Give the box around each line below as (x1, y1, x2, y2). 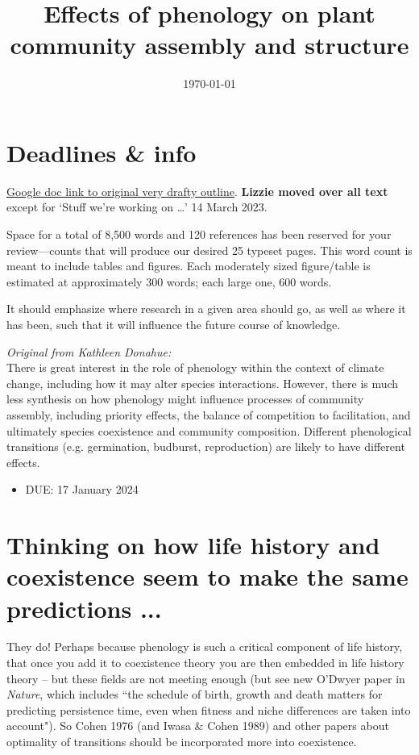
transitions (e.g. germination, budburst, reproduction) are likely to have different (6, 438, 405, 455)
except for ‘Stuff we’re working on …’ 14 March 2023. (6, 198, 268, 215)
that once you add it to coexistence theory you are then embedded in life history (6, 654, 404, 671)
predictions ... (6, 591, 162, 624)
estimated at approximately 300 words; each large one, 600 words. (6, 273, 332, 290)
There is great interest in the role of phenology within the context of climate (6, 359, 384, 376)
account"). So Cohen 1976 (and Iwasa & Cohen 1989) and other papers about (6, 717, 389, 734)
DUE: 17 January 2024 (25, 481, 139, 498)
